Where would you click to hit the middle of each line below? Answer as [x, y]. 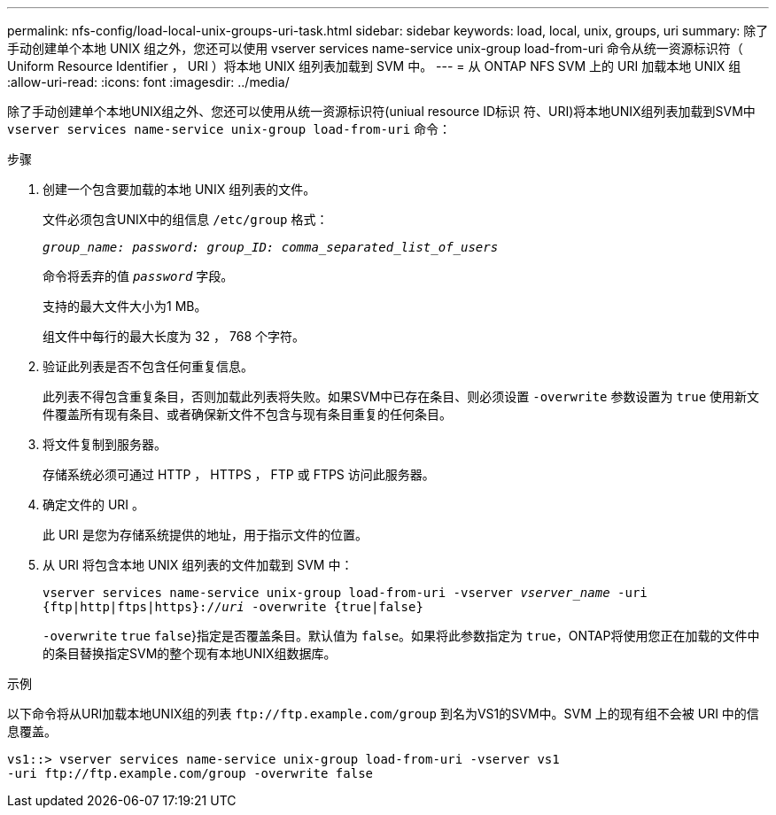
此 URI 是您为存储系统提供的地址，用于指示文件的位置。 [206, 535]
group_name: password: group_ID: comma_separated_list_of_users [271, 247]
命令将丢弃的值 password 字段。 [138, 276]
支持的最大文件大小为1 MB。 [125, 306]
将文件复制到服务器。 [105, 444]
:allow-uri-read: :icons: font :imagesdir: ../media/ [148, 82]
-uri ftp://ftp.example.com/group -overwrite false [190, 773]
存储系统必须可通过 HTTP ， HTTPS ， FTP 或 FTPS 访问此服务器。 [239, 474]
